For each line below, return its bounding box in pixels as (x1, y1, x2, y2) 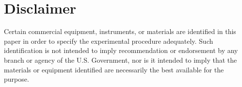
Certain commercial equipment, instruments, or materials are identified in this (4, 26, 236, 36)
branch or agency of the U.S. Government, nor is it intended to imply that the (4, 54, 237, 65)
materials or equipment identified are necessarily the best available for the (4, 64, 224, 74)
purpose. (4, 74, 29, 84)
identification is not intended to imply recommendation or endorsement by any (4, 45, 238, 55)
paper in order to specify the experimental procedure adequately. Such (4, 35, 213, 46)
